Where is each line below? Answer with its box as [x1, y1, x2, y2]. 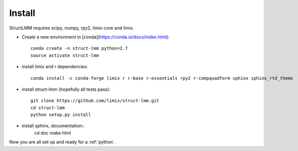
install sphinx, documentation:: [21, 123, 85, 129]
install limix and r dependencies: [21, 64, 88, 70]
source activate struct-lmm [30, 52, 99, 58]
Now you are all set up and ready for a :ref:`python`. [9, 139, 116, 145]
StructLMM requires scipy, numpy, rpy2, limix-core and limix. [9, 25, 135, 31]
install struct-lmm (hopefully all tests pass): [21, 86, 111, 92]
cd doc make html [34, 130, 71, 136]
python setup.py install [30, 112, 91, 118]
